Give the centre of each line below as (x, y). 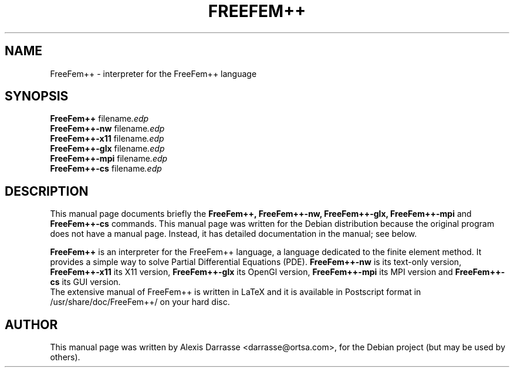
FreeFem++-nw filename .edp (107, 129)
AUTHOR (31, 324)
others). (65, 357)
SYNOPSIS (37, 96)
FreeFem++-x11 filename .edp (107, 139)
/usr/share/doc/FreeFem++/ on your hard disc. (140, 302)
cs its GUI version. (85, 282)
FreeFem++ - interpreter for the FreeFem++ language (153, 73)
